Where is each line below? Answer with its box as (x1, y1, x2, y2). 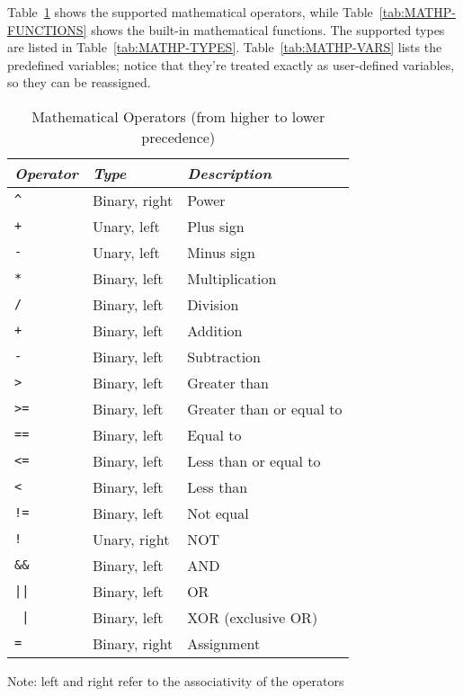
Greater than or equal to (187, 397, 343, 419)
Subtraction (187, 345, 261, 367)
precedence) (141, 126, 216, 147)
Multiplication (187, 267, 277, 289)
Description (187, 162, 272, 183)
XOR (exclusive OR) (187, 606, 318, 628)
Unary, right (92, 528, 170, 549)
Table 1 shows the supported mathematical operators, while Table (7, 3, 373, 21)
